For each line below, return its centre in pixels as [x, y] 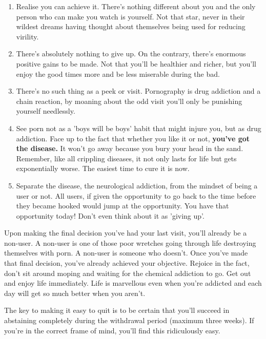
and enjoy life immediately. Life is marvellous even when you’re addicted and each [133, 283]
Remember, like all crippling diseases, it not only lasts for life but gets [126, 158]
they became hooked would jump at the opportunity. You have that [122, 206]
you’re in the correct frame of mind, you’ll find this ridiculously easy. [112, 330]
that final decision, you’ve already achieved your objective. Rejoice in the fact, [127, 263]
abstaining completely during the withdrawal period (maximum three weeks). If [129, 320]
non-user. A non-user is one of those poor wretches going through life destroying [130, 242]
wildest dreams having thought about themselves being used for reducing [131, 26]
